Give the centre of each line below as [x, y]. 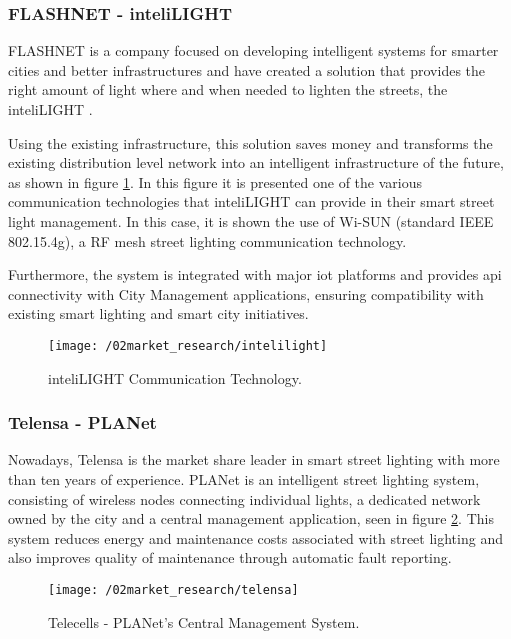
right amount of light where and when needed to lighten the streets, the [228, 89]
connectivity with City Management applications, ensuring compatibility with [246, 293]
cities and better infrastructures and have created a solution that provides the [247, 69]
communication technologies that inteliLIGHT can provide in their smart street [251, 201]
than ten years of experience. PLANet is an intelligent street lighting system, [244, 479]
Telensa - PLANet [82, 422]
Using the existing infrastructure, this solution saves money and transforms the [250, 142]
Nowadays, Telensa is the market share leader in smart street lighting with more [254, 459]
